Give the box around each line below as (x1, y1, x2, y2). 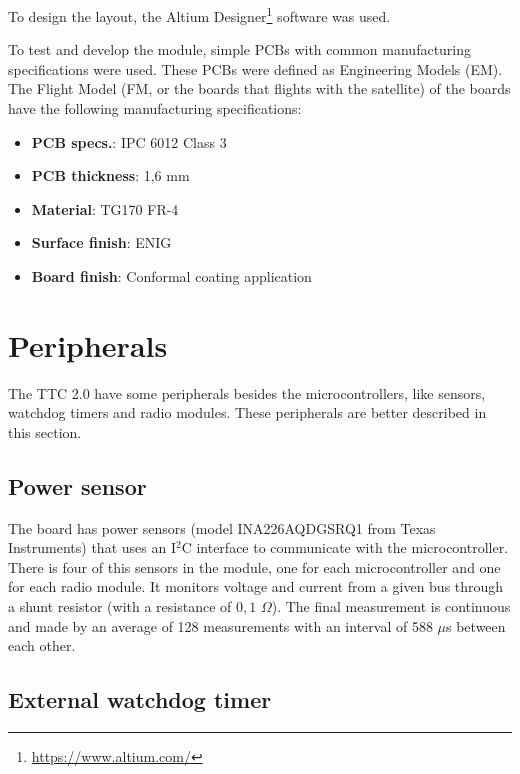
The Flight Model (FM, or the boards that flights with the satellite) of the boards (8, 78, 511, 99)
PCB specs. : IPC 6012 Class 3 (31, 131, 227, 152)
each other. (8, 635, 76, 656)
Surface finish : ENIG (31, 232, 172, 253)
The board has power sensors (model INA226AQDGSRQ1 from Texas (8, 517, 436, 538)
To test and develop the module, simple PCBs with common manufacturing (8, 39, 472, 60)
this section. (8, 421, 82, 442)
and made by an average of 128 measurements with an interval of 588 (8, 615, 433, 636)
